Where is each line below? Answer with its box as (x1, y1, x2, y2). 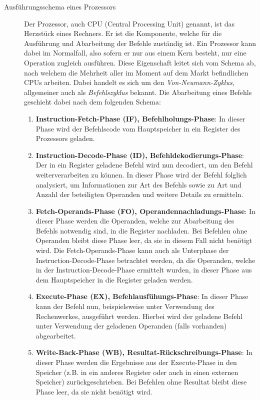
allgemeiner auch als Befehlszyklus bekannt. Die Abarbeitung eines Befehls (24, 86, 252, 97)
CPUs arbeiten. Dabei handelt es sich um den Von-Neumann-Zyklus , (24, 77, 234, 87)
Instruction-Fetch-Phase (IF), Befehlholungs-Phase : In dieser (35, 113, 245, 123)
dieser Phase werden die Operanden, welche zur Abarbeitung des (35, 215, 234, 226)
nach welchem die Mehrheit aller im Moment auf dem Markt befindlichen (24, 67, 248, 77)
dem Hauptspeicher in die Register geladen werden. (35, 274, 193, 284)
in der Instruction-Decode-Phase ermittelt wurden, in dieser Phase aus (35, 264, 252, 275)
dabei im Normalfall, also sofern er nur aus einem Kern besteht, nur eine (24, 47, 246, 58)
